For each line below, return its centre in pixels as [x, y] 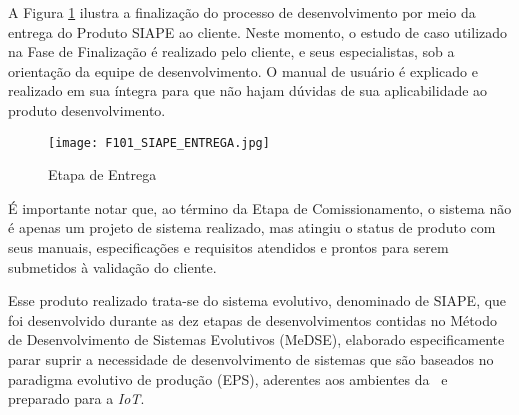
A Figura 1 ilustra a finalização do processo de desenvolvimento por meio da [242, 12]
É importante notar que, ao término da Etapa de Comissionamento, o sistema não [260, 207]
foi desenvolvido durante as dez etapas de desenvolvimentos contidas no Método [252, 319]
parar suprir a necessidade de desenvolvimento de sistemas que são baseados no [251, 358]
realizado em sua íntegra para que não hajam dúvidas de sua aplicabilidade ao [248, 90]
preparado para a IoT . [76, 398]
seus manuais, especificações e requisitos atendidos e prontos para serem [228, 247]
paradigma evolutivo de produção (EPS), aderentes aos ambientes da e [228, 378]
